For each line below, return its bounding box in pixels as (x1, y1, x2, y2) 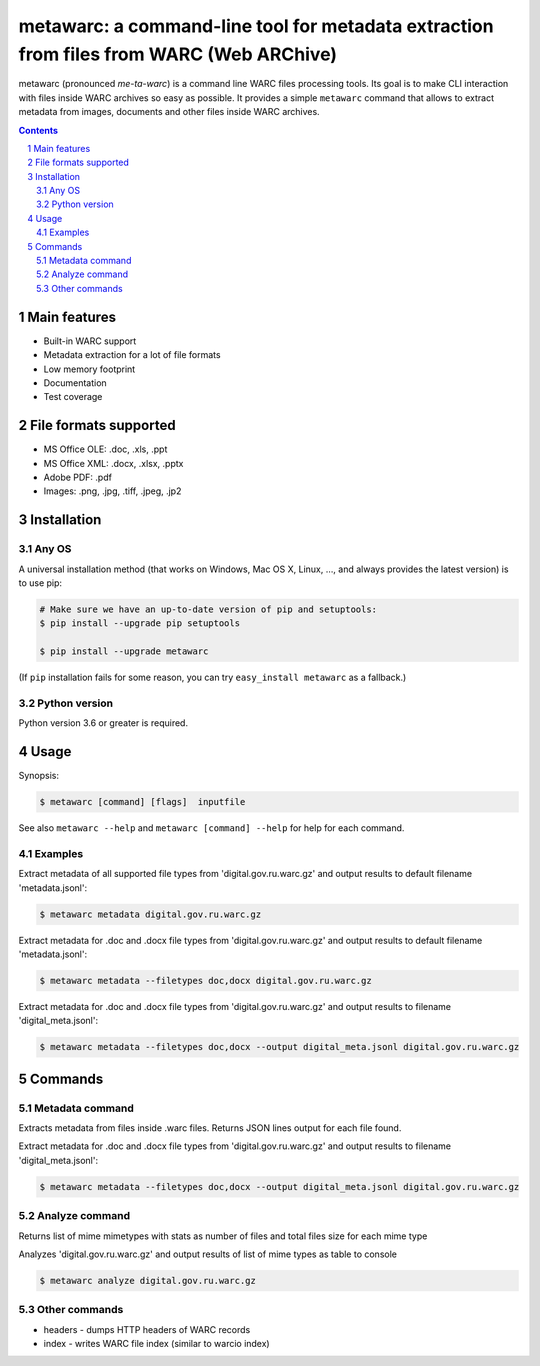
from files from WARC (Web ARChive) (18, 43, 338, 65)
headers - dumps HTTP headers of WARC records (43, 1323, 251, 1335)
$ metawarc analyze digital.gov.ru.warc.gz (39, 1275, 257, 1286)
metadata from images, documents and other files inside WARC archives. (18, 106, 320, 118)
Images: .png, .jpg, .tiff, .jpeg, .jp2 (43, 485, 182, 497)
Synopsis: (18, 770, 60, 782)
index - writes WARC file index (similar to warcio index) (43, 1338, 270, 1350)
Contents (18, 124, 59, 136)
